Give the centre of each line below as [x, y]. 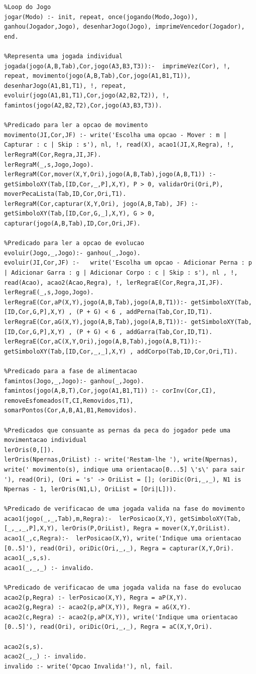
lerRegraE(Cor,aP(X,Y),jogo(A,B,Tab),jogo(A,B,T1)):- [96, 302]
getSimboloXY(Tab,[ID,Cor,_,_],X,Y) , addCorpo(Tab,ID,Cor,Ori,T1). [121, 351]
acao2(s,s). [24, 647]
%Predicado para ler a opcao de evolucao [74, 243]
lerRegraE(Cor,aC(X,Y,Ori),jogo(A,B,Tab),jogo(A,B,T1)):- [103, 342]
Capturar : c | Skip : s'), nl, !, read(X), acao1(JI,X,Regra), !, [119, 145]
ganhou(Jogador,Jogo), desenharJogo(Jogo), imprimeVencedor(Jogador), [124, 27]
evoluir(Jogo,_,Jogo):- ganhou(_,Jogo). [73, 253]
